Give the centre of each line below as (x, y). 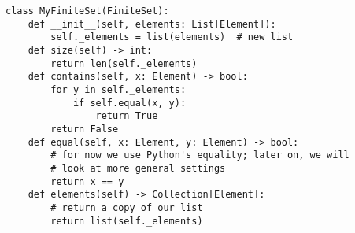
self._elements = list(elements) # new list (172, 37)
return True (127, 116)
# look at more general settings (138, 168)
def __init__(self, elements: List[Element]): (152, 24)
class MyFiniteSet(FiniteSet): (87, 11)
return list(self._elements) (127, 221)
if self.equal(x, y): (129, 103)
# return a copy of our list (127, 207)
